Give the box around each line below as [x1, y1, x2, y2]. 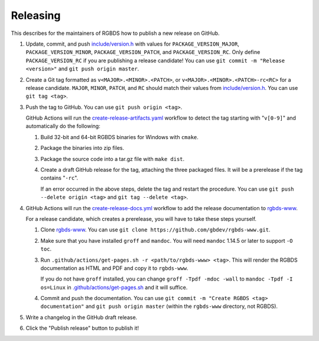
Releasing [11, 9, 61, 22]
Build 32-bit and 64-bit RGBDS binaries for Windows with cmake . [40, 133, 199, 140]
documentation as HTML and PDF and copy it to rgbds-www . [40, 264, 188, 272]
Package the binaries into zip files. [40, 144, 124, 152]
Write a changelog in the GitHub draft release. [25, 314, 138, 321]
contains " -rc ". [40, 175, 79, 182]
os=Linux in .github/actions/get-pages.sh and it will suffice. [40, 284, 188, 291]
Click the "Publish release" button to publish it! [25, 324, 139, 332]
